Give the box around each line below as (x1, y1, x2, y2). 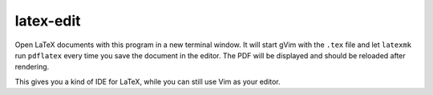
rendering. (14, 62, 50, 72)
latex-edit (14, 12, 81, 30)
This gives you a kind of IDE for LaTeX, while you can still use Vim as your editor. (14, 77, 281, 86)
